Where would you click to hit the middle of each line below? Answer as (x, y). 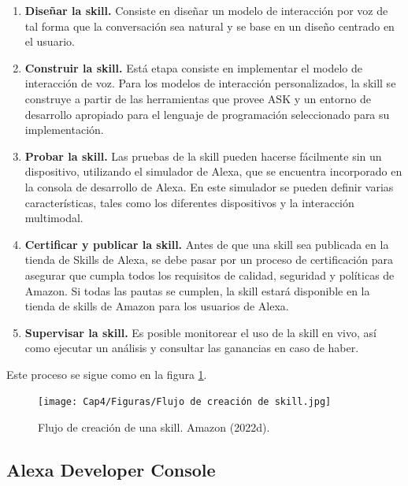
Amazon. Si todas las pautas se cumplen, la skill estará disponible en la (197, 290)
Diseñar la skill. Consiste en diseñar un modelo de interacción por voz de (206, 10)
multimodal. (54, 218)
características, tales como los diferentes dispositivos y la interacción (189, 202)
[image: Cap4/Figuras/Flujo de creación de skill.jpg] (185, 402)
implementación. (64, 130)
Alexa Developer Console (111, 470)
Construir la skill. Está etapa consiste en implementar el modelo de (193, 67)
